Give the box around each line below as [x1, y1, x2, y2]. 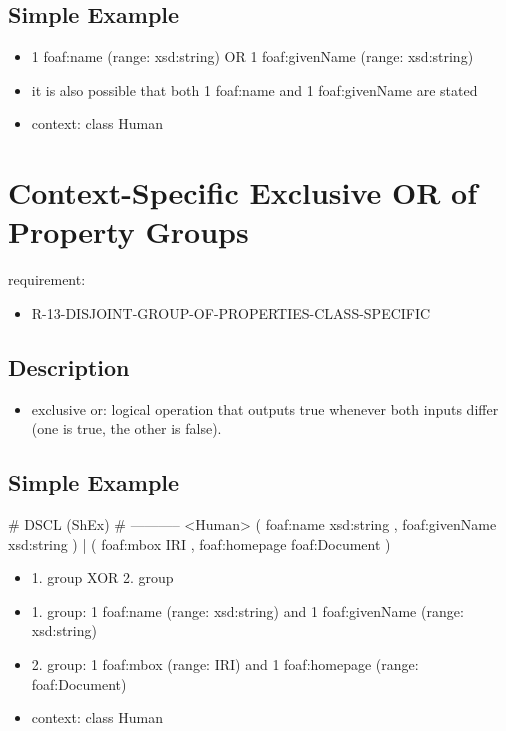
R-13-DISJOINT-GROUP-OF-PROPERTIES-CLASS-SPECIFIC [31, 302, 431, 323]
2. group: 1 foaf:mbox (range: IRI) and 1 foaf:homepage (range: [31, 654, 419, 675]
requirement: [8, 269, 86, 290]
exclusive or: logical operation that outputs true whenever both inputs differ [31, 398, 499, 419]
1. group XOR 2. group [31, 567, 174, 588]
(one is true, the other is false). [31, 418, 222, 439]
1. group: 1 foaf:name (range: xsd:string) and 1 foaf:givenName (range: [31, 600, 464, 621]
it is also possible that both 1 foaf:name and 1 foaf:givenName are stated [31, 79, 478, 100]
